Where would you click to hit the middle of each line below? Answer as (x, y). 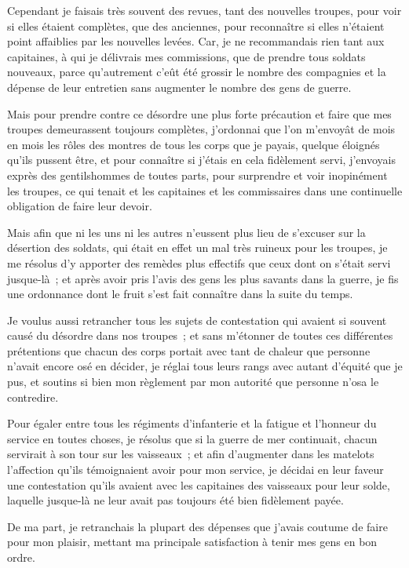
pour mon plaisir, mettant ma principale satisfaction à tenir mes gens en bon (192, 542)
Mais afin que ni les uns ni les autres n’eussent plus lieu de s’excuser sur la (186, 232)
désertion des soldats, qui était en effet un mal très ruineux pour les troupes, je (197, 248)
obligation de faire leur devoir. (80, 206)
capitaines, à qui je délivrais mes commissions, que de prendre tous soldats (186, 56)
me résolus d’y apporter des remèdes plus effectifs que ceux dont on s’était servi (199, 262)
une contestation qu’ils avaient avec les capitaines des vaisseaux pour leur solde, (199, 484)
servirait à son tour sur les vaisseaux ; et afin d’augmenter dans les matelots (191, 454)
